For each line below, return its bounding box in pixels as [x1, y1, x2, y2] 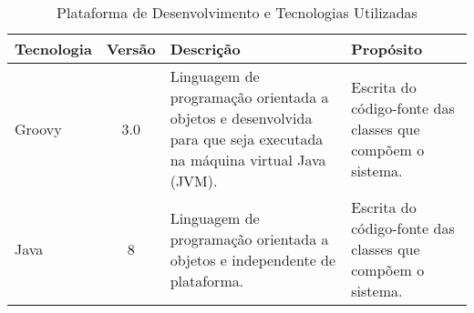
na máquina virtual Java [170, 149, 326, 170]
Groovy [15, 117, 62, 139]
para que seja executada [170, 128, 324, 149]
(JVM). [170, 170, 218, 191]
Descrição [170, 38, 241, 59]
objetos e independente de [170, 248, 336, 270]
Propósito [351, 38, 423, 59]
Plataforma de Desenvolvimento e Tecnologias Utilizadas [57, 2, 417, 23]
